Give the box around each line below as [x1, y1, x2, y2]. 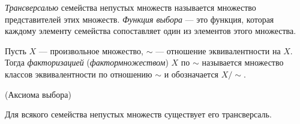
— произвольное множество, [38, 44, 143, 57]
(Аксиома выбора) [5, 88, 71, 100]
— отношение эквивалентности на [155, 44, 281, 57]
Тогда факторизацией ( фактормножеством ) [5, 56, 169, 69]
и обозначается [164, 67, 219, 80]
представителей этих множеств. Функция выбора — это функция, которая [5, 13, 274, 25]
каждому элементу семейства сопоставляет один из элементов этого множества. [5, 24, 296, 37]
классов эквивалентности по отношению [5, 67, 152, 80]
